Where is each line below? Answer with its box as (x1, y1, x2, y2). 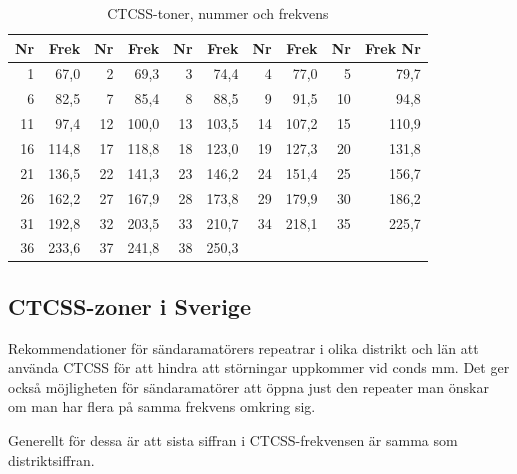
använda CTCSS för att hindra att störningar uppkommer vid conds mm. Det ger (8, 357, 510, 378)
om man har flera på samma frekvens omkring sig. (8, 396, 316, 417)
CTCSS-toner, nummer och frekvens (107, 3, 329, 23)
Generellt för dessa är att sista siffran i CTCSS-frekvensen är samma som (8, 430, 458, 451)
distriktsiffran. (8, 449, 95, 470)
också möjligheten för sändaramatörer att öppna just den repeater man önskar (8, 376, 489, 397)
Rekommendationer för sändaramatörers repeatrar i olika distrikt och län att (8, 337, 479, 358)
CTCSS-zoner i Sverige (8, 290, 251, 321)
